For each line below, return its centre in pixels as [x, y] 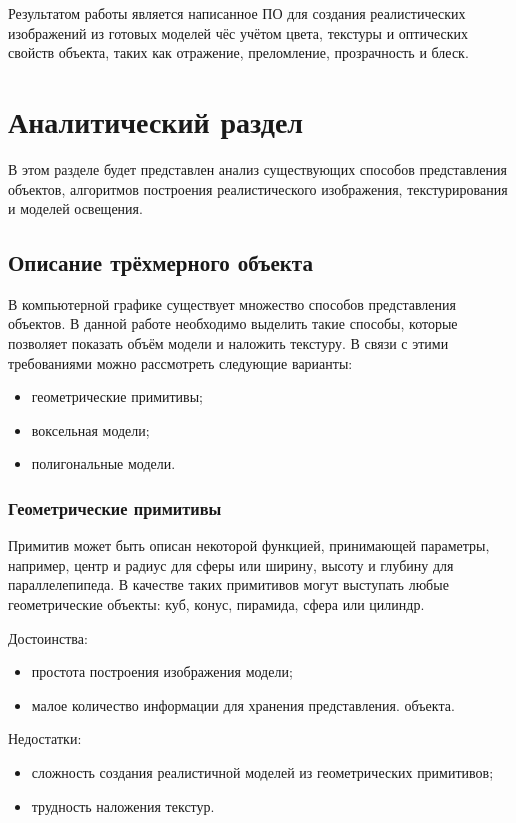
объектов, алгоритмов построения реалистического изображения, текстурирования [258, 188]
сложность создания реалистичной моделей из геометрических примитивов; [262, 772]
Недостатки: [45, 738]
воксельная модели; [90, 429]
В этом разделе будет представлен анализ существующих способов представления [257, 168]
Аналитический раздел [156, 120]
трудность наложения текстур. [123, 805]
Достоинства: [48, 637]
